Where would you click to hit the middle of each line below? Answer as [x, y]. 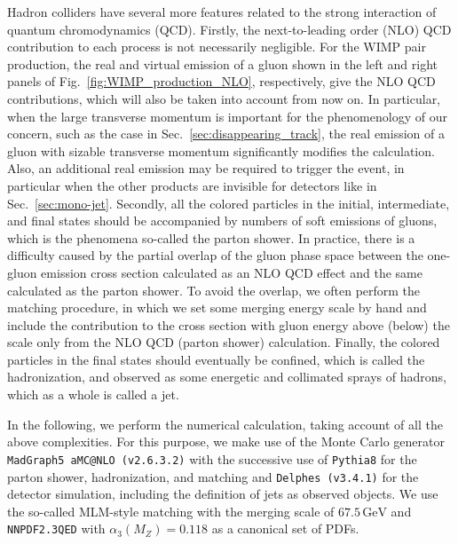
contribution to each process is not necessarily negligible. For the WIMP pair [217, 47]
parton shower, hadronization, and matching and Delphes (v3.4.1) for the [213, 476]
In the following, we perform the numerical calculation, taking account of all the [225, 424]
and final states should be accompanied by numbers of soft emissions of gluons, [222, 221]
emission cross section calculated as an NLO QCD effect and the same [232, 272]
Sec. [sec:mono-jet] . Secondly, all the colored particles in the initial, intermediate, [229, 203]
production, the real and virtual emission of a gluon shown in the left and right [223, 63]
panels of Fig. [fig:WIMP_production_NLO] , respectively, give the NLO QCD [221, 81]
